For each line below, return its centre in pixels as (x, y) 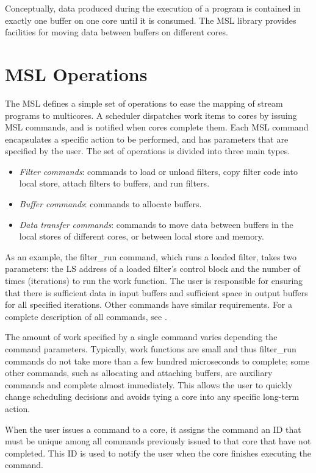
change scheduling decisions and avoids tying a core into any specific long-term (152, 397)
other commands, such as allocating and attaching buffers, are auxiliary (139, 373)
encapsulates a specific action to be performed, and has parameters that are (147, 139)
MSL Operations (76, 73)
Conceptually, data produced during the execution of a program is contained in (153, 8)
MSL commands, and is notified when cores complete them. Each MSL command (157, 127)
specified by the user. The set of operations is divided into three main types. (148, 151)
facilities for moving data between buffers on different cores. (117, 32)
